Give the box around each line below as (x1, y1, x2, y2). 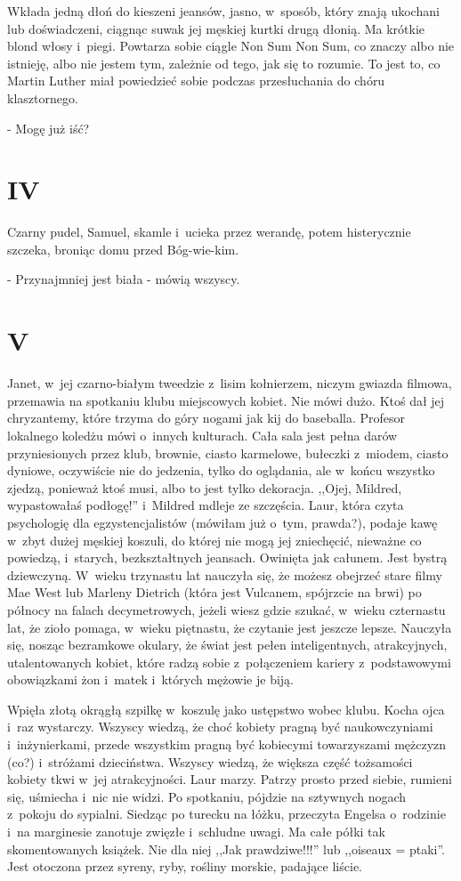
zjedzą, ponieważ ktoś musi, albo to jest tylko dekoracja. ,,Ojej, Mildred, (7, 478, 402, 497)
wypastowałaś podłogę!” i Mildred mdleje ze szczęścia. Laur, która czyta (7, 496, 404, 514)
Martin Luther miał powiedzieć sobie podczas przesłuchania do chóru (7, 71, 385, 90)
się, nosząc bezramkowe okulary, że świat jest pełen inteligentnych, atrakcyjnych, (7, 635, 448, 654)
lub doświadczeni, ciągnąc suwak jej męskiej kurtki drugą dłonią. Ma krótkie (7, 19, 425, 37)
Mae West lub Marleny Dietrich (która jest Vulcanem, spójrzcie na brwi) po (7, 583, 422, 602)
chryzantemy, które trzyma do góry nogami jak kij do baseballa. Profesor (7, 408, 406, 427)
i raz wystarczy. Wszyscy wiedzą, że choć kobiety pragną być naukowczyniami (7, 717, 433, 736)
